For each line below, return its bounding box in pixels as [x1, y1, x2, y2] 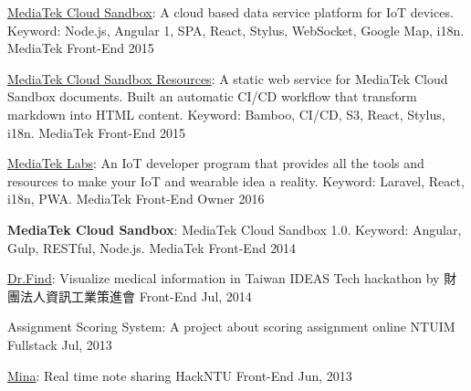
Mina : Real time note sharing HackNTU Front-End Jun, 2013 [7, 365, 352, 385]
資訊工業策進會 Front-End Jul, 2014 [45, 286, 252, 305]
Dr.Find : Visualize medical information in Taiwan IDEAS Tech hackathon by [7, 269, 440, 288]
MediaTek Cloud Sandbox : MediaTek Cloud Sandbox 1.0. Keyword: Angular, [7, 219, 462, 238]
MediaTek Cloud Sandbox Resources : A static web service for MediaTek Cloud [7, 69, 448, 88]
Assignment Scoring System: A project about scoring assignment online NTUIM [7, 317, 455, 336]
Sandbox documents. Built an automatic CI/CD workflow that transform [7, 87, 417, 106]
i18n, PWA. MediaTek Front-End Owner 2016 [7, 189, 265, 208]
